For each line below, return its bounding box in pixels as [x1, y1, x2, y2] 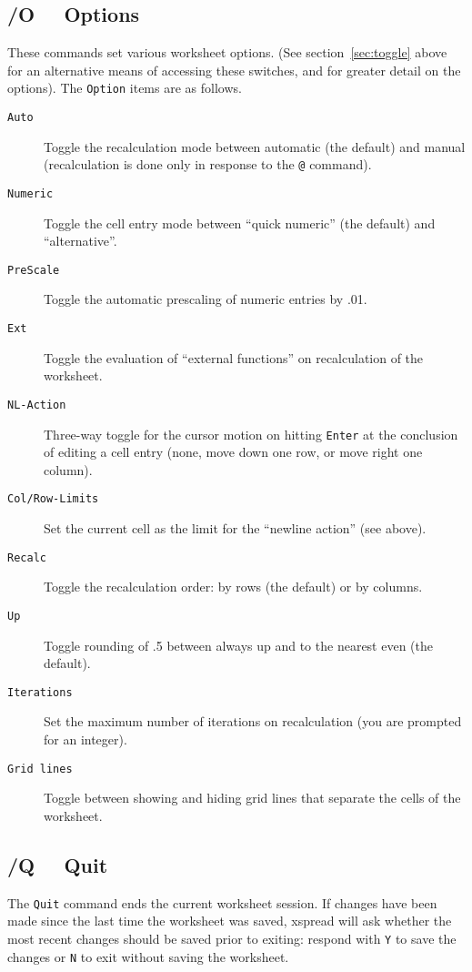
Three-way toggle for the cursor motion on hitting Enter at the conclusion [44, 424, 458, 443]
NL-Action [7, 398, 66, 411]
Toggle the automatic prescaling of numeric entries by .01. [44, 289, 367, 309]
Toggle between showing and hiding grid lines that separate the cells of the [44, 788, 461, 807]
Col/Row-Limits [7, 492, 99, 506]
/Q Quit [7, 850, 108, 878]
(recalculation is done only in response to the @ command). [44, 155, 372, 174]
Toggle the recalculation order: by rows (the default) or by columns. [44, 577, 423, 596]
